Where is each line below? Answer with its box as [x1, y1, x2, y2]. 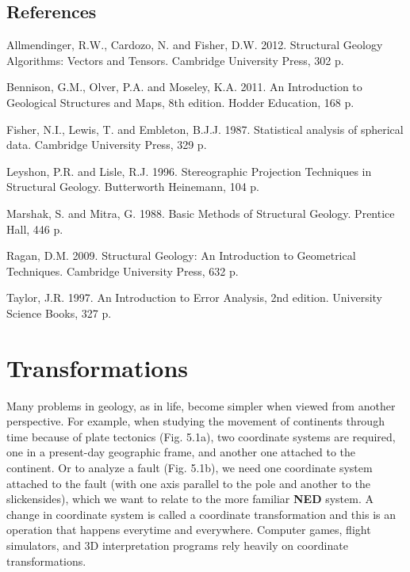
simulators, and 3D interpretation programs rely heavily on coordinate [6, 536, 348, 553]
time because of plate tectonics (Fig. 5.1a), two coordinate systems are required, [6, 428, 396, 444]
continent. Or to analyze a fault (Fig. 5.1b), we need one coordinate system [6, 460, 373, 476]
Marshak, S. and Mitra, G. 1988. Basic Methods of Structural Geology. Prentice [6, 204, 395, 221]
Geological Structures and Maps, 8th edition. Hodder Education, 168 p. [6, 93, 354, 110]
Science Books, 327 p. [6, 304, 112, 321]
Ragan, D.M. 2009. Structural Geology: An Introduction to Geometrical [6, 247, 356, 264]
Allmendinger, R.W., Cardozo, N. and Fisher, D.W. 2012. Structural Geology [6, 36, 383, 53]
